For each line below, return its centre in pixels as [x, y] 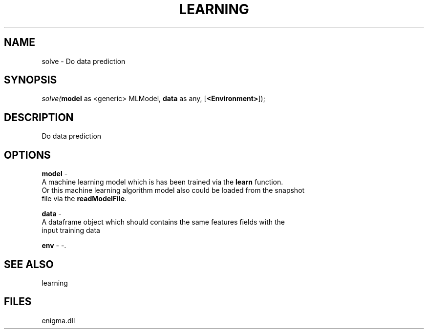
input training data [71, 230]
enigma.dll [58, 320]
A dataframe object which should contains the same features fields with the [163, 222]
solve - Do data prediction [84, 61]
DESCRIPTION [39, 117]
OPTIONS [27, 155]
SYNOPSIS [31, 80]
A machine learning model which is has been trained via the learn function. [162, 182]
